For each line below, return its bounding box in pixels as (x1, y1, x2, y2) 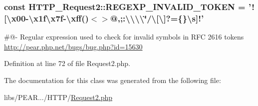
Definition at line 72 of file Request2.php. (4, 58, 130, 68)
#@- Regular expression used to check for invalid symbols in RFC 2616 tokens (4, 31, 244, 42)
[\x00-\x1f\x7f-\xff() (4, 11, 89, 24)
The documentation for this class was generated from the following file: (4, 74, 221, 85)
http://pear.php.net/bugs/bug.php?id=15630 (4, 41, 143, 51)
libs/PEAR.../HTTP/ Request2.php (4, 91, 113, 102)
